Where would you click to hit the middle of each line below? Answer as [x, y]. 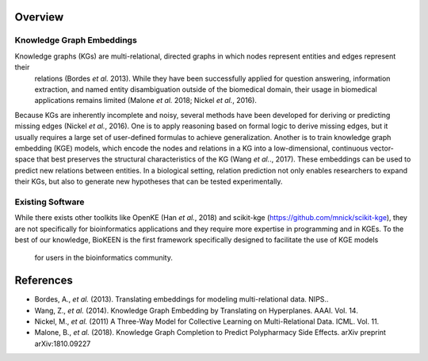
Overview [39, 17]
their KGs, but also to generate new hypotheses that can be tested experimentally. [149, 181]
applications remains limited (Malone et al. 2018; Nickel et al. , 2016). [146, 101]
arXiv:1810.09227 [63, 344]
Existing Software [50, 202]
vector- [382, 148]
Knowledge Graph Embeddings [76, 40]
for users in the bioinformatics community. [104, 258]
